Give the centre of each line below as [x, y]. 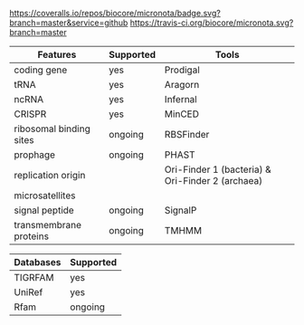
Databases [38, 262]
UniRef [28, 292]
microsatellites [45, 196]
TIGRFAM [34, 277]
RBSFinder [187, 134]
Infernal [180, 99]
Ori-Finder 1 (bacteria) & [218, 169]
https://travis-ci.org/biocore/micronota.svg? [212, 23]
